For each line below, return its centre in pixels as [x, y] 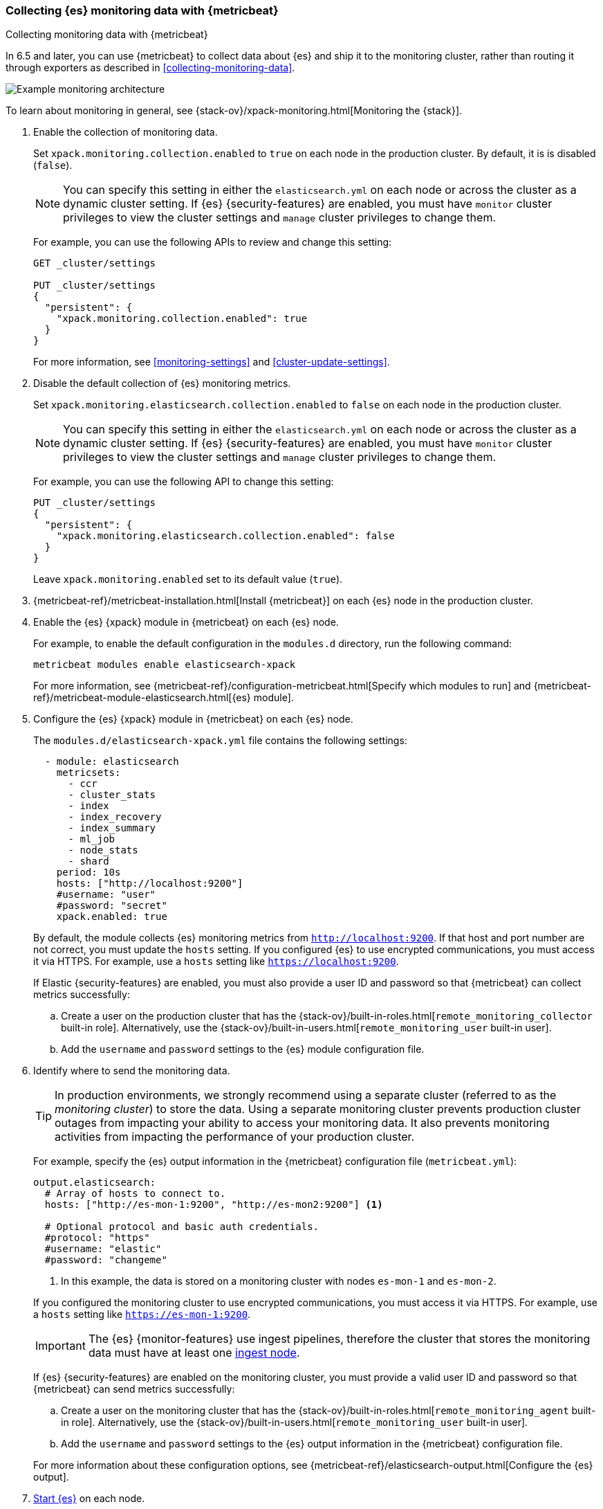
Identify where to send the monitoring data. [132, 1071]
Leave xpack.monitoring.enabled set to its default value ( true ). [188, 579]
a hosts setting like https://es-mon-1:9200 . [142, 1314]
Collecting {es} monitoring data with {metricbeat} [142, 10]
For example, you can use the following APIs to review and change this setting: [213, 242]
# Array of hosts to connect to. [135, 1194]
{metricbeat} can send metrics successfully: [134, 1389]
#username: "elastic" [103, 1249]
